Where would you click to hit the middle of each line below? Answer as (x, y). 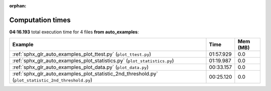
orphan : (18, 6)
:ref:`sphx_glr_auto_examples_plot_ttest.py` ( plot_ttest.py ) (82, 54)
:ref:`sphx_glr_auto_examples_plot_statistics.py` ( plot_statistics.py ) (93, 61)
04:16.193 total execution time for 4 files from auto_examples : (74, 32)
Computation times (40, 20)
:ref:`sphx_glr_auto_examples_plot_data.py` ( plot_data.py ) (81, 67)
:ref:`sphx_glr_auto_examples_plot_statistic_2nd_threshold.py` (85, 74)
